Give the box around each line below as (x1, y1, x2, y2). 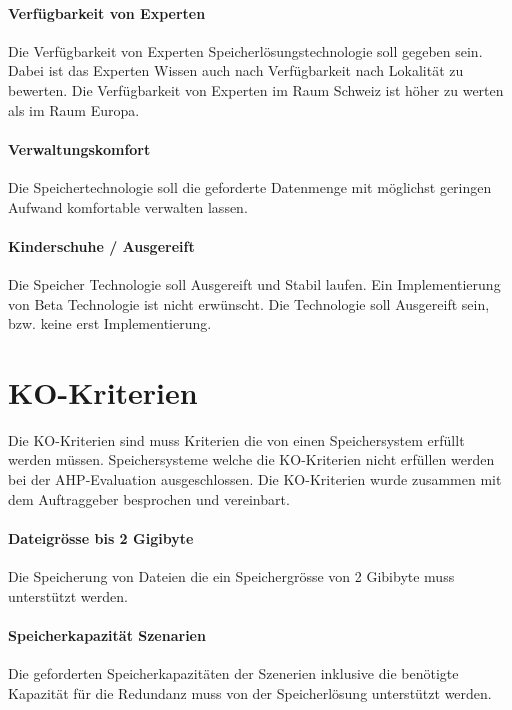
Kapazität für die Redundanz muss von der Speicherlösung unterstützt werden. (8, 682, 492, 703)
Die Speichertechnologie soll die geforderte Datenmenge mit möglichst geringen (8, 176, 492, 197)
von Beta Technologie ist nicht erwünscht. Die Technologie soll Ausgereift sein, (8, 293, 490, 314)
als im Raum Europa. (8, 99, 140, 120)
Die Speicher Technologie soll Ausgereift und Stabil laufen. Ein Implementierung (8, 273, 501, 294)
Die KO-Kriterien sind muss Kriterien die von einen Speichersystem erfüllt (8, 429, 465, 450)
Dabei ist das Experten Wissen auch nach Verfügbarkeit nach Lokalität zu (8, 60, 464, 81)
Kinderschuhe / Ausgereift (8, 235, 195, 256)
